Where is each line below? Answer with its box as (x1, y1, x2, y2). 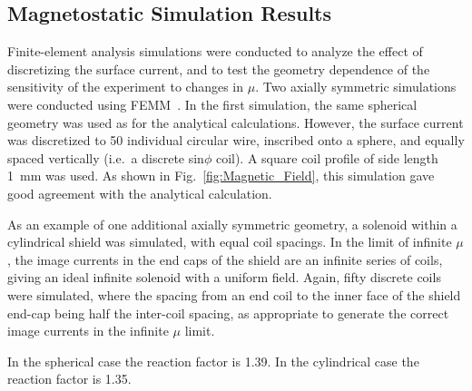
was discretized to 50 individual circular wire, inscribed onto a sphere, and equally (7, 131, 465, 150)
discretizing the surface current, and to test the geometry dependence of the (7, 59, 430, 78)
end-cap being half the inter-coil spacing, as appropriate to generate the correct (7, 303, 449, 322)
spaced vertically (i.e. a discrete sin (7, 148, 204, 167)
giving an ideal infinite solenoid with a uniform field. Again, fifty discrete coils (7, 268, 441, 287)
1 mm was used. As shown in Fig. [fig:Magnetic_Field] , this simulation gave (7, 166, 435, 185)
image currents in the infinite (7, 321, 169, 340)
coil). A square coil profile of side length (215, 148, 438, 167)
